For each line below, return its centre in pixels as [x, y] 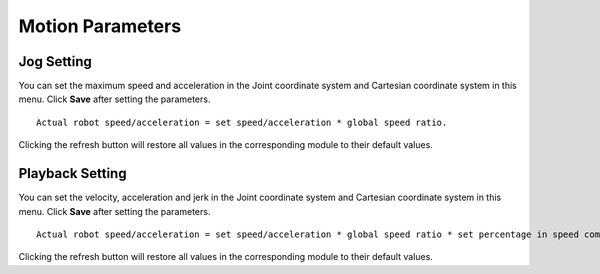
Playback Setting [72, 173]
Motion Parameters [100, 26]
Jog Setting [55, 61]
